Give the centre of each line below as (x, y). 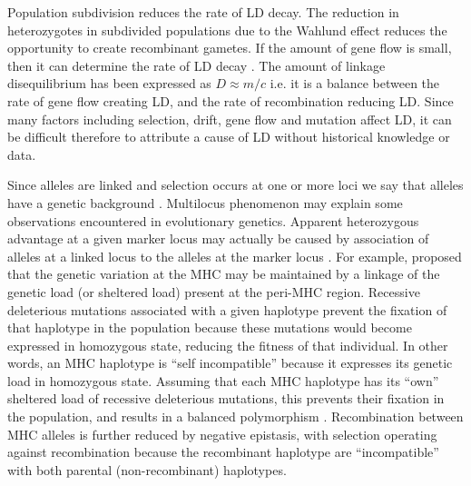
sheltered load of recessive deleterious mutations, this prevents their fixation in (226, 398)
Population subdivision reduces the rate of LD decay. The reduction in (203, 12)
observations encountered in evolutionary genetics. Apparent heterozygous (213, 220)
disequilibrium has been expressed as (109, 83)
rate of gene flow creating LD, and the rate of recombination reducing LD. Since (231, 100)
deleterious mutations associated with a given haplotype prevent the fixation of (227, 309)
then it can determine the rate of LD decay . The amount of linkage (196, 65)
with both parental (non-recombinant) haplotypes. (147, 469)
